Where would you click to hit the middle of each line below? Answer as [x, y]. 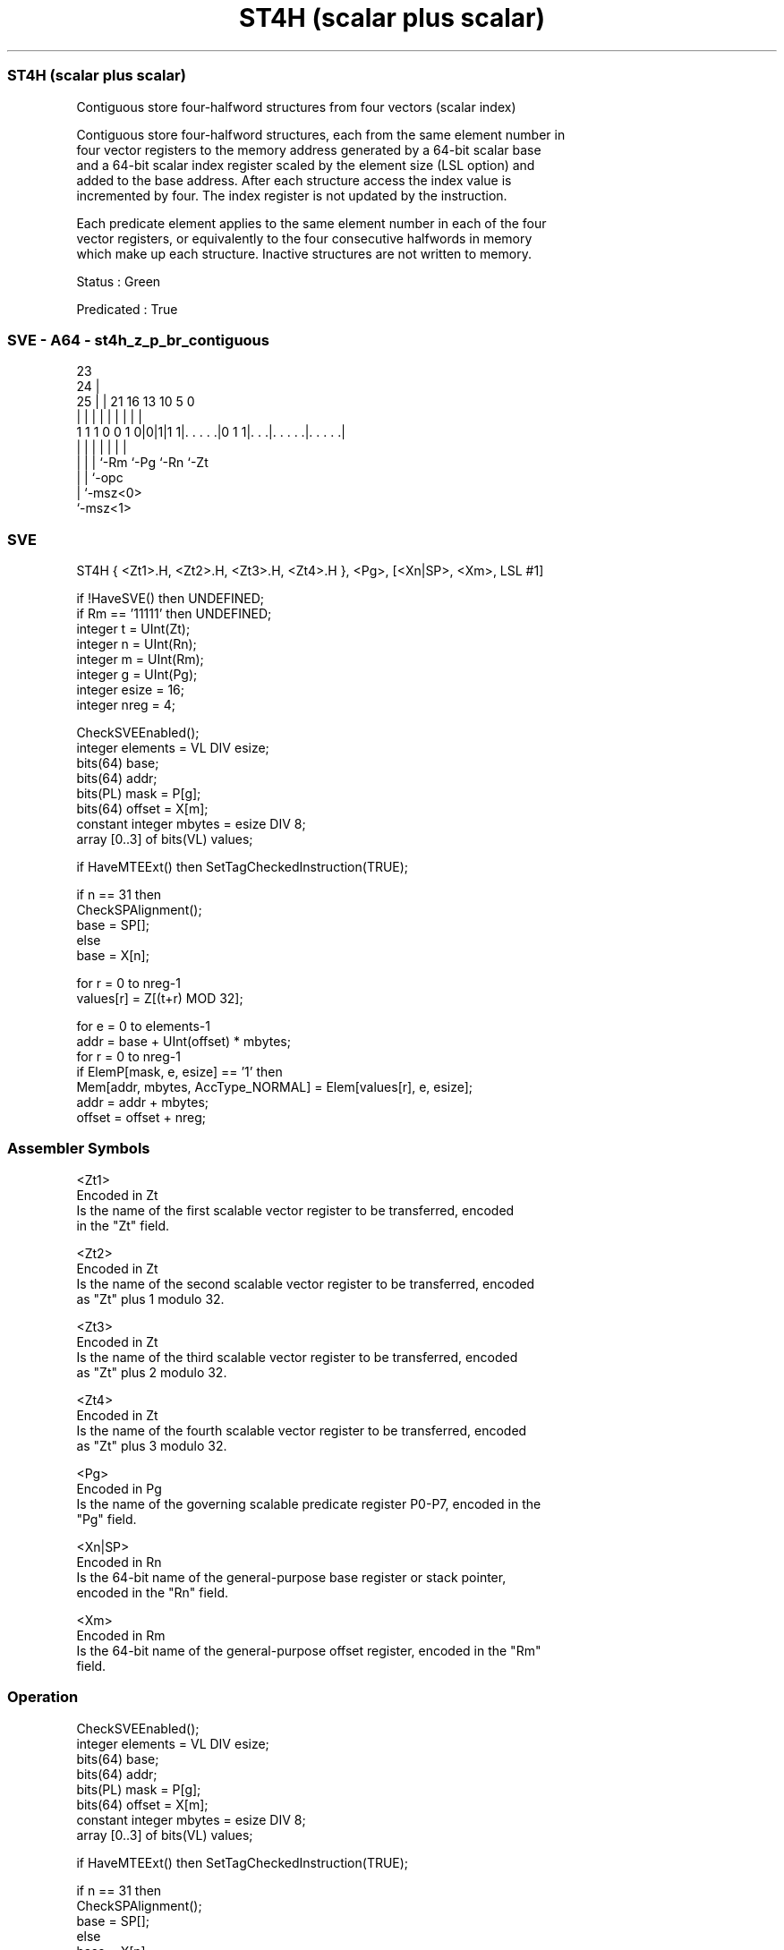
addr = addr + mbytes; [143, 1102]
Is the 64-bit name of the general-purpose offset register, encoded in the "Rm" [309, 1650]
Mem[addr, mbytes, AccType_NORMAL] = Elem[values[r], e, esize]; [275, 1087]
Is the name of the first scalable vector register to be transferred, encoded [295, 1210]
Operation [43, 1697]
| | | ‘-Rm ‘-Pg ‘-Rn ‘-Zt [142, 463]
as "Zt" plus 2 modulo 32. [152, 1372]
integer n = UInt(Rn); [136, 644]
